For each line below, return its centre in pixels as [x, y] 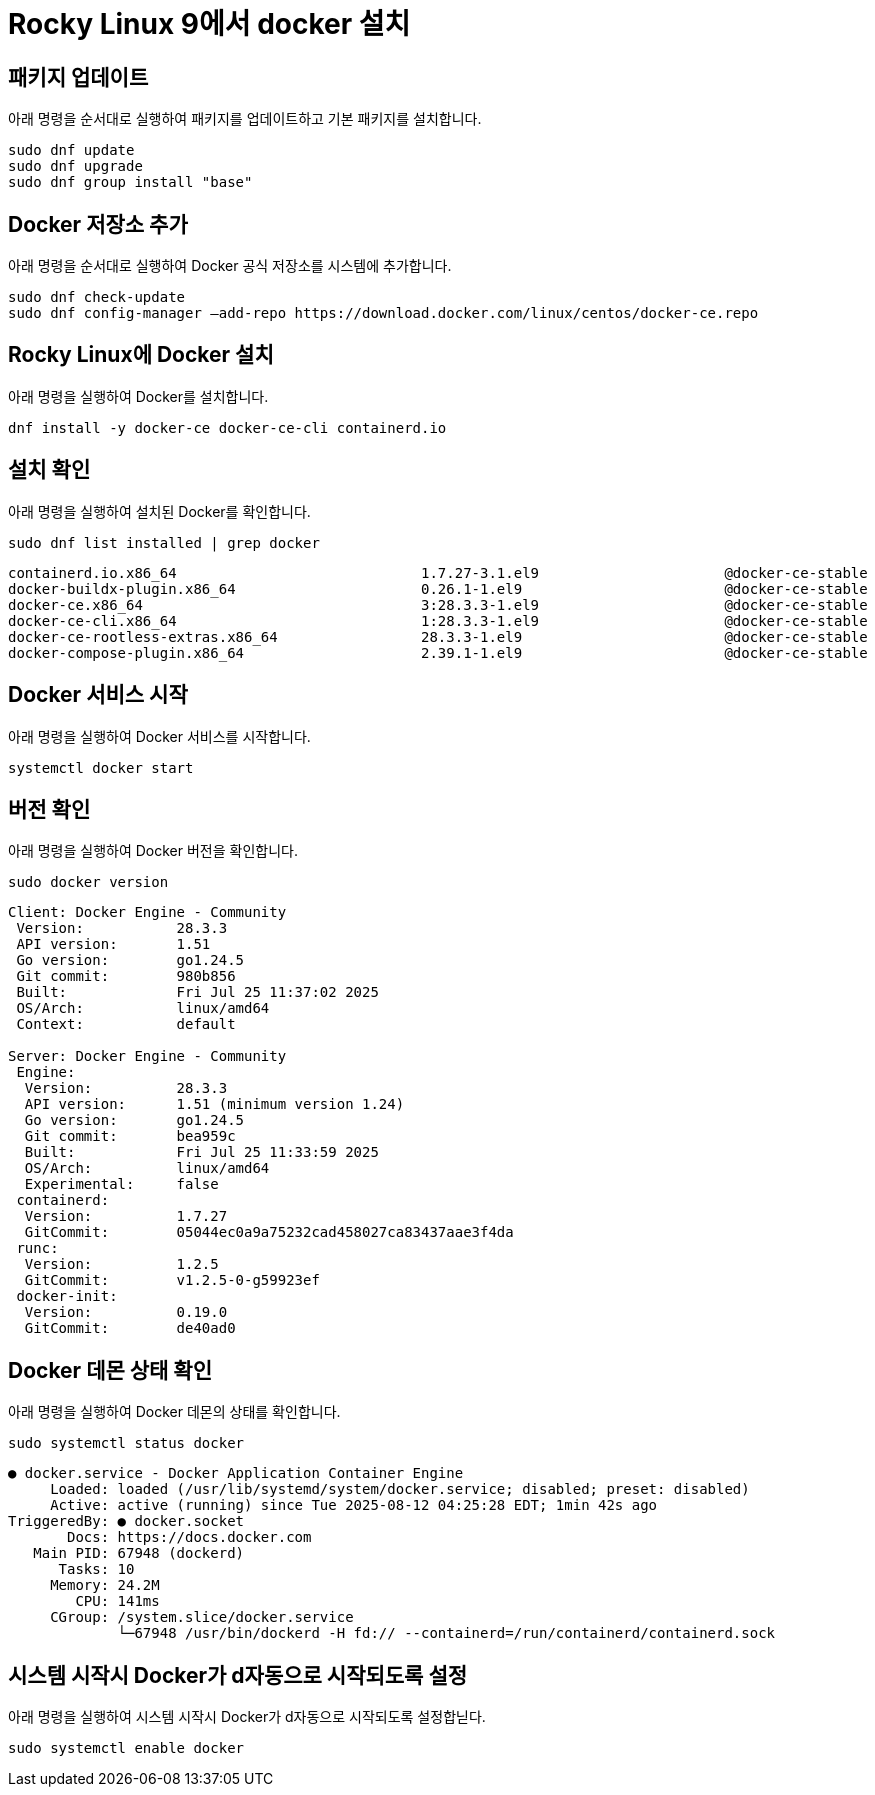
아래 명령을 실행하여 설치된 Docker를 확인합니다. [159, 511]
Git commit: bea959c [130, 1136]
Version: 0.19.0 [126, 1312]
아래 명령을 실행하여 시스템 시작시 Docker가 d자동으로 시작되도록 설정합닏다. [247, 1717]
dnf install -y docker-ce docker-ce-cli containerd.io [227, 427]
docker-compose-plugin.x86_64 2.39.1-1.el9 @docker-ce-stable [438, 652]
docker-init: [67, 1296]
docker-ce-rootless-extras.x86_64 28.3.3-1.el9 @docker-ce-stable [438, 636]
